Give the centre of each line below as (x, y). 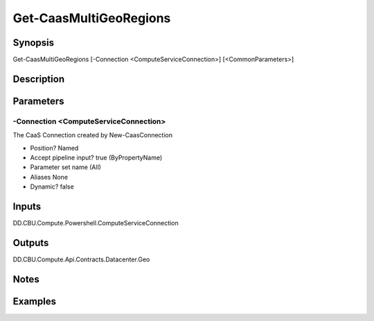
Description (39, 79)
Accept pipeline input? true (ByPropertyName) (96, 158)
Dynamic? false (52, 186)
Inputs (27, 207)
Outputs (31, 243)
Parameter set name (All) (66, 167)
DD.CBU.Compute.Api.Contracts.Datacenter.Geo (81, 259)
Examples (35, 301)
